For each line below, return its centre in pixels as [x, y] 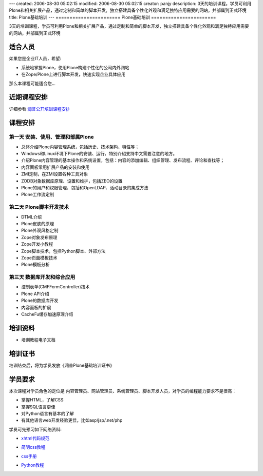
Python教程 [33, 465]
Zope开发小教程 [37, 244]
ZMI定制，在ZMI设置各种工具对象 [55, 174]
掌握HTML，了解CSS [42, 400]
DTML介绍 [32, 217]
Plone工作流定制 [38, 195]
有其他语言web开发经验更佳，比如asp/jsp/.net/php [72, 420]
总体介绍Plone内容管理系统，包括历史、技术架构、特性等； [80, 147]
